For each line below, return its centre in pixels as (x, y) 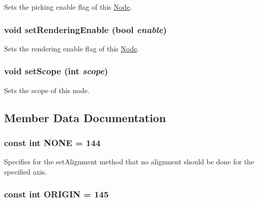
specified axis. (26, 171)
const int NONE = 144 (52, 142)
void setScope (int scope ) (56, 71)
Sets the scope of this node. (47, 90)
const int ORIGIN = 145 (56, 194)
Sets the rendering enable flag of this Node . (72, 48)
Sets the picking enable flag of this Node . (68, 7)
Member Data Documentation (85, 117)
